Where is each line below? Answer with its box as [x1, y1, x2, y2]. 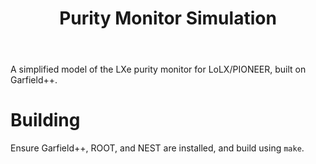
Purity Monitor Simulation [59, 7, 277, 30]
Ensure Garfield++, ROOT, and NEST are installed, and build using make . [10, 142, 305, 154]
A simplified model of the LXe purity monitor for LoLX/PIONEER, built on [10, 63, 307, 76]
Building [10, 109, 81, 132]
